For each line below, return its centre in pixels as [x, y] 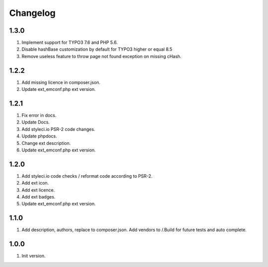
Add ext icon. [35, 183]
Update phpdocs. [39, 136]
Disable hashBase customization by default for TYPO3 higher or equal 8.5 [97, 49]
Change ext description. [46, 143]
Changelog [32, 13]
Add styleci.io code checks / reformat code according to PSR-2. [87, 176]
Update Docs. [35, 122]
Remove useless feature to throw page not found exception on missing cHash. [101, 56]
